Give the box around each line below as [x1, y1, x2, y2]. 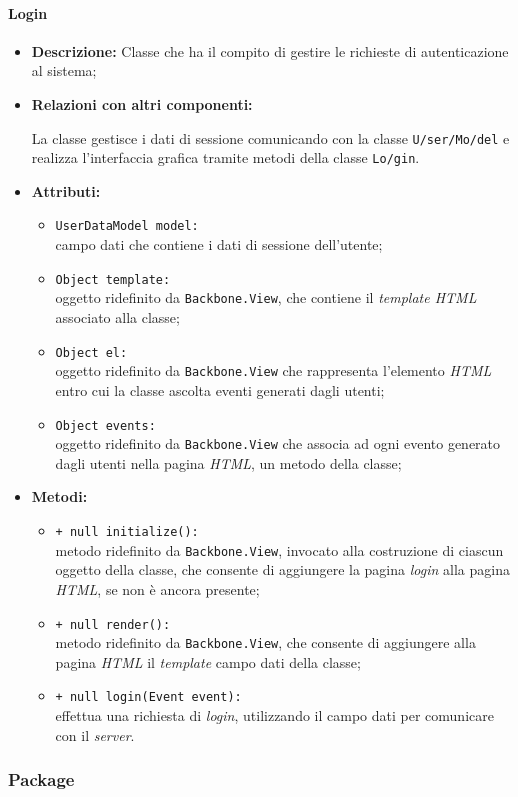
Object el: [55, 345, 128, 360]
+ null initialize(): [55, 525, 199, 540]
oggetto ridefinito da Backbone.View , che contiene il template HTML [55, 287, 477, 308]
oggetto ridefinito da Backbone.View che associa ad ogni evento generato [55, 433, 501, 454]
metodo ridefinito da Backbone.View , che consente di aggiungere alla [55, 632, 476, 653]
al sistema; [31, 60, 97, 81]
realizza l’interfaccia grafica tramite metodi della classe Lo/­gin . [31, 147, 420, 168]
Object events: [55, 418, 156, 433]
